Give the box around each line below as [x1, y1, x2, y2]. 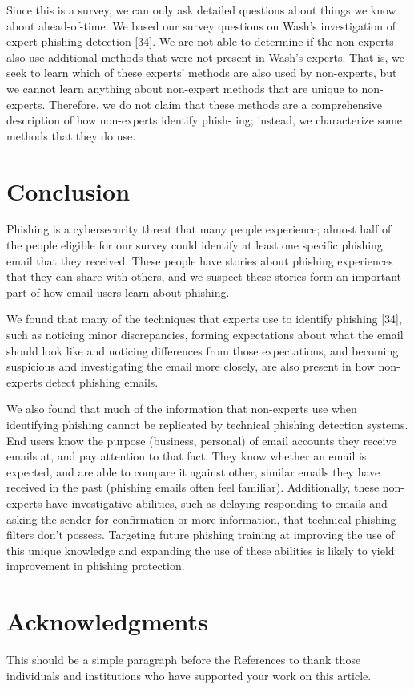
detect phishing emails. [46, 373, 159, 390]
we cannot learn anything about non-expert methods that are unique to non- [6, 79, 384, 96]
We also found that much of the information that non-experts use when [6, 400, 357, 417]
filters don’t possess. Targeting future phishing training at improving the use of [6, 526, 395, 543]
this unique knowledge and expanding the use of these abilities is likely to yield [6, 541, 395, 558]
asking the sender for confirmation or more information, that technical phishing [6, 510, 396, 527]
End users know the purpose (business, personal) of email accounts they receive [6, 432, 396, 448]
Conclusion [6, 174, 131, 207]
